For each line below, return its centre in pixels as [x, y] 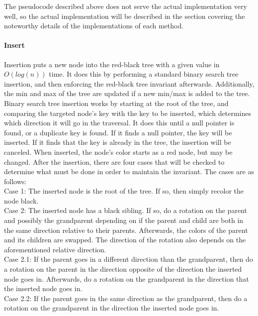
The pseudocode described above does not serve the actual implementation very [126, 6]
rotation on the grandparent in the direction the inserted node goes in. [112, 308]
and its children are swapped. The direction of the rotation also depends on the [125, 240]
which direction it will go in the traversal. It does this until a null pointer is [119, 123]
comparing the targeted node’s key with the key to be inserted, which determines [128, 113]
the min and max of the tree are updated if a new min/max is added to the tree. [127, 93]
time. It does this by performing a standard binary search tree [144, 74]
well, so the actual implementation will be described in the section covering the [125, 16]
